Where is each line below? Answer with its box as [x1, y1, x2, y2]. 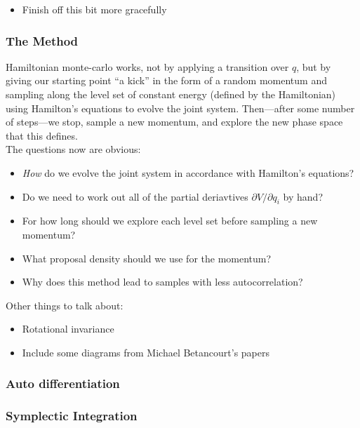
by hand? [283, 189, 323, 203]
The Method [6, 32, 79, 49]
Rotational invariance [22, 321, 114, 336]
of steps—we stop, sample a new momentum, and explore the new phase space [6, 114, 343, 129]
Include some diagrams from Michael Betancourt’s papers [22, 345, 269, 359]
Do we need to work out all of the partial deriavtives [22, 189, 248, 203]
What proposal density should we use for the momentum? [22, 250, 272, 265]
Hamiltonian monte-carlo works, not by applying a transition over [6, 59, 289, 74]
